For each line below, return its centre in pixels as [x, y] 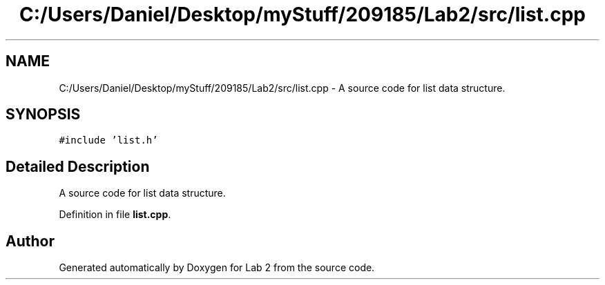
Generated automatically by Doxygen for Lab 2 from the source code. [217, 268]
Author [30, 241]
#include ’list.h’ [108, 140]
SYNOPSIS [43, 115]
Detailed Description [78, 166]
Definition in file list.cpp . [115, 215]
